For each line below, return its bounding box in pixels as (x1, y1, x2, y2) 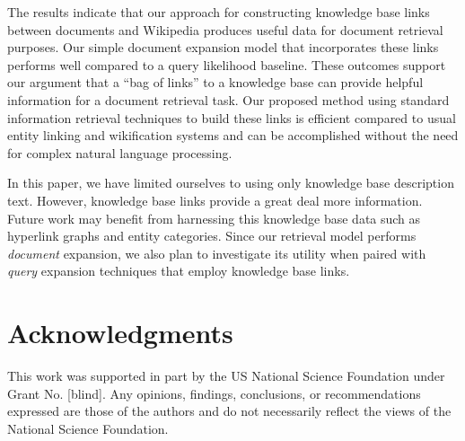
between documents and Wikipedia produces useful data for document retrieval (7, 20, 443, 39)
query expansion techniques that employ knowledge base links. (7, 261, 350, 280)
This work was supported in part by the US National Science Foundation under (7, 366, 445, 385)
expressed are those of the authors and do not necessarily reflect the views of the (7, 401, 452, 420)
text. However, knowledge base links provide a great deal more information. (7, 190, 423, 209)
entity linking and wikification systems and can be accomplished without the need (7, 126, 459, 145)
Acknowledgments (7, 314, 233, 351)
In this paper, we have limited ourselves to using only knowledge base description (7, 173, 454, 192)
